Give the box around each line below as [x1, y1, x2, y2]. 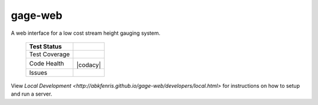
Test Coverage [29, 50, 70, 58]
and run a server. [11, 90, 52, 97]
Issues [29, 68, 48, 77]
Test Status [29, 42, 62, 50]
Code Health [29, 59, 64, 67]
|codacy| [76, 61, 101, 69]
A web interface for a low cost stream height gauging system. [11, 29, 161, 37]
